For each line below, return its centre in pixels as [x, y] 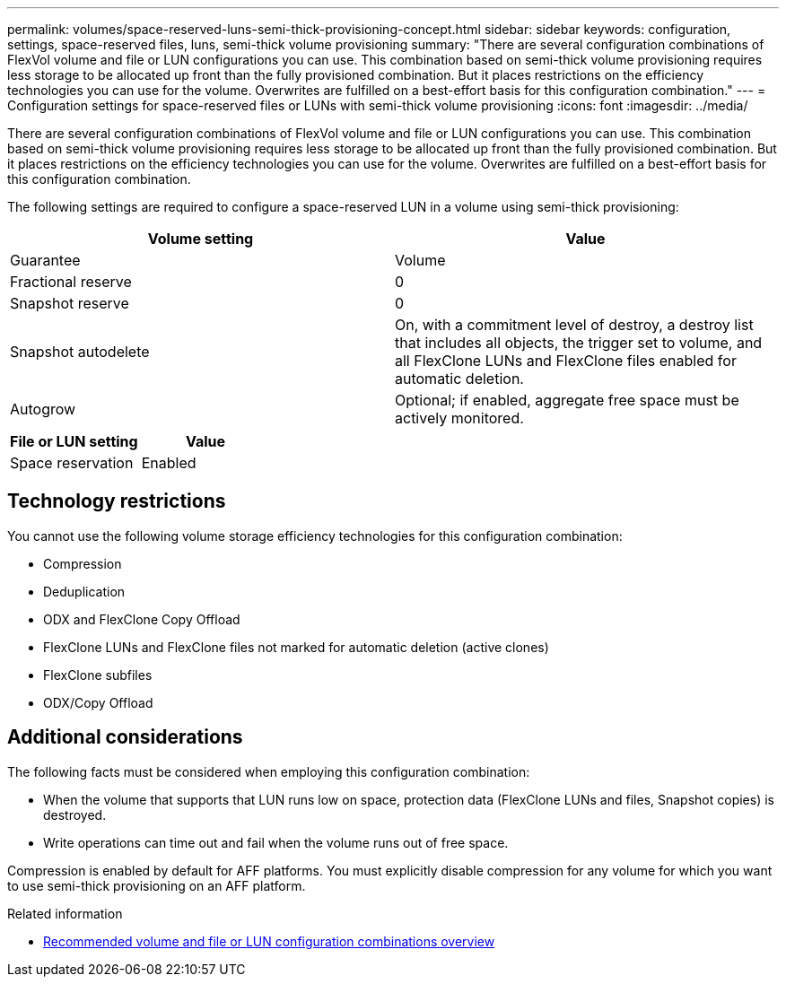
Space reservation [72, 463]
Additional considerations [125, 737]
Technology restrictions [117, 501]
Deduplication [84, 591]
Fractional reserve [71, 282]
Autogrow [43, 409]
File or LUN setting [74, 441]
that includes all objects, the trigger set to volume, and [579, 343]
